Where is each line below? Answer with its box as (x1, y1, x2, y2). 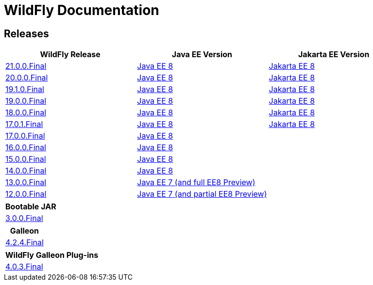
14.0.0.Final (5, 166, 47, 176)
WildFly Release (40, 49, 101, 60)
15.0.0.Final (5, 154, 46, 164)
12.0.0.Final (5, 189, 47, 199)
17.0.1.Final (5, 119, 43, 129)
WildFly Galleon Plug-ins (5, 250, 99, 260)
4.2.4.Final (5, 237, 44, 248)
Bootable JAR (5, 202, 56, 212)
